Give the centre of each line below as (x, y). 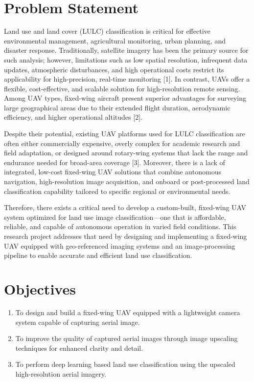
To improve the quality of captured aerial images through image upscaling (127, 338)
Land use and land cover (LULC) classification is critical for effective (107, 31)
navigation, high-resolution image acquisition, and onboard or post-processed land (127, 181)
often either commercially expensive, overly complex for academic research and (122, 143)
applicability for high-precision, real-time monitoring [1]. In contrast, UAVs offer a (127, 79)
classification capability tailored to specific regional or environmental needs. (117, 191)
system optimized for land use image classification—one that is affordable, (115, 217)
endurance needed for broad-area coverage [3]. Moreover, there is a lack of (115, 162)
